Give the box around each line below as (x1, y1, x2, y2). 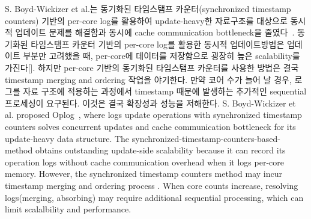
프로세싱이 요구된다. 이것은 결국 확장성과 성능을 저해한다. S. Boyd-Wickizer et (5, 96, 296, 109)
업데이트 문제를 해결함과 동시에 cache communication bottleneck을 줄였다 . (15, 26, 295, 39)
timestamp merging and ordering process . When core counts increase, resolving (5, 179, 298, 191)
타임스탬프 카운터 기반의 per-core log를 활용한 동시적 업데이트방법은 (31, 37, 285, 50)
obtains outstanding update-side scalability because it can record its (35, 144, 286, 156)
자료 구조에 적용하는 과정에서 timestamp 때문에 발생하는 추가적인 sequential (23, 85, 307, 97)
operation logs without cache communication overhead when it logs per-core (5, 155, 285, 168)
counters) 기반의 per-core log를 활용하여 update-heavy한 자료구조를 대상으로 (5, 14, 288, 26)
